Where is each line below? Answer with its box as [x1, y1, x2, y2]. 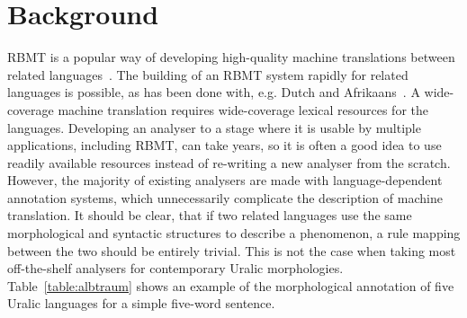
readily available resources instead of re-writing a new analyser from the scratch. [7, 153, 451, 172]
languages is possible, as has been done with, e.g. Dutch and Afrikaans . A [7, 83, 420, 102]
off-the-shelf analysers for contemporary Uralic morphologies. [7, 259, 344, 278]
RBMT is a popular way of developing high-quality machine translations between [7, 48, 455, 66]
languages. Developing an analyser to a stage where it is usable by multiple [7, 118, 421, 137]
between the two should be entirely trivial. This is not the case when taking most [7, 241, 456, 260]
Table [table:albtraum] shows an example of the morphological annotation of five [7, 276, 454, 295]
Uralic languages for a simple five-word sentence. [7, 294, 275, 313]
